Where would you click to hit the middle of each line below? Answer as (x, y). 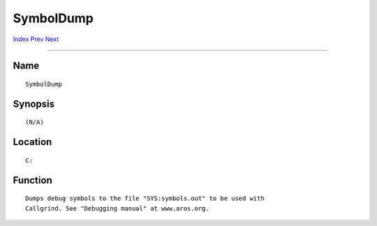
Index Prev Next (36, 39)
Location (32, 142)
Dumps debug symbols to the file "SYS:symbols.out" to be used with (145, 198)
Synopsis (34, 104)
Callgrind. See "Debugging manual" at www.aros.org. (117, 208)
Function (32, 180)
